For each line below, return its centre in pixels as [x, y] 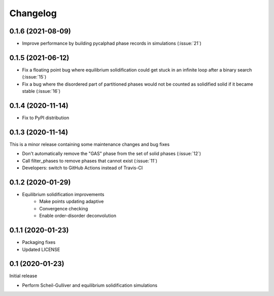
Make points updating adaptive [72, 201]
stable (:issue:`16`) [41, 91]
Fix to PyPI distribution [46, 118]
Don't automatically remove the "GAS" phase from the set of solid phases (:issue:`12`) [112, 154]
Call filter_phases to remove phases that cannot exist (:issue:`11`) [90, 161]
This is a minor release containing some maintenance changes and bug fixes [90, 144]
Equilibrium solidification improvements [63, 195]
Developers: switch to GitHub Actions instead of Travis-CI [82, 168]
